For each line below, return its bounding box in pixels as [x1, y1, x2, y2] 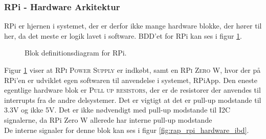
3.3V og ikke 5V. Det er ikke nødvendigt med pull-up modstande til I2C [4, 104, 231, 115]
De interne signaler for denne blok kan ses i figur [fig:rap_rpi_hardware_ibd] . [4, 124, 249, 135]
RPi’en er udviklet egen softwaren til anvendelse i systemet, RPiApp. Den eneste [4, 74, 257, 85]
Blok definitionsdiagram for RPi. [25, 47, 127, 58]
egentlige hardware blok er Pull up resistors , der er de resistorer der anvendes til [4, 85, 261, 95]
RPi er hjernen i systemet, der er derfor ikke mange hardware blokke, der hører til [4, 20, 262, 31]
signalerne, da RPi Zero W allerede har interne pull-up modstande [4, 114, 212, 125]
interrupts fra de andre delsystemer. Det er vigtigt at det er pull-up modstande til [4, 94, 261, 105]
